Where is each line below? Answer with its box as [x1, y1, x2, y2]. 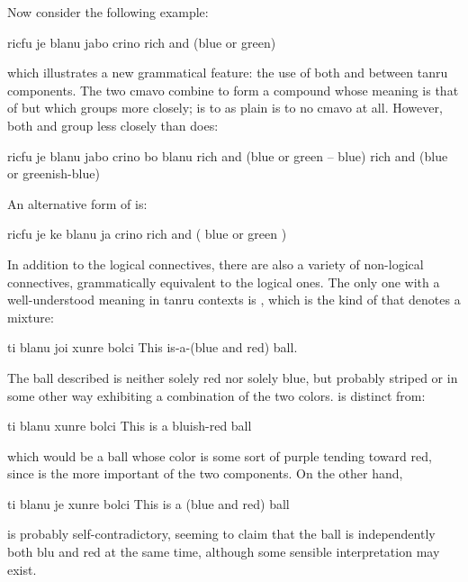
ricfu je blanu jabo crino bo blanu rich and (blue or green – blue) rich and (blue [7, 146, 448, 165]
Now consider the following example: [7, 3, 209, 21]
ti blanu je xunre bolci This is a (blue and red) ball [7, 494, 290, 513]
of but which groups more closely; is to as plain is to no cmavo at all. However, [7, 98, 443, 117]
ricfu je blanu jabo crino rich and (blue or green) [7, 32, 276, 51]
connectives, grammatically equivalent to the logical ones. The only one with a [7, 272, 440, 291]
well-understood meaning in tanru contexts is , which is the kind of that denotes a [7, 290, 461, 309]
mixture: [7, 307, 54, 326]
